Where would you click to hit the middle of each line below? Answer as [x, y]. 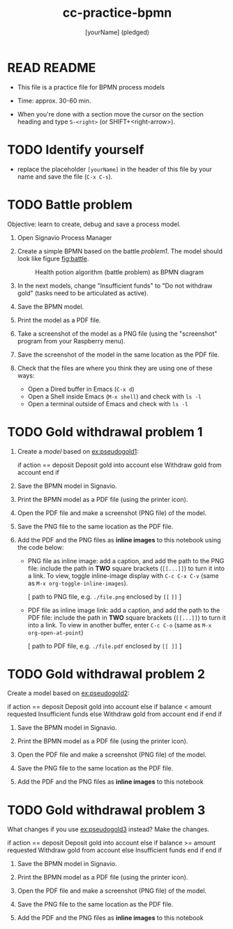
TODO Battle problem [70, 205]
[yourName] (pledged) [117, 32]
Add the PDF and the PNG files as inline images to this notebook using [119, 540]
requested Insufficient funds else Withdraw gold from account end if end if [114, 714]
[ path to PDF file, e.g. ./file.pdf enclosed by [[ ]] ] [105, 646]
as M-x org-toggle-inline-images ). [78, 583]
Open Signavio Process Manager [65, 237]
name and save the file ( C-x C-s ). [65, 177]
